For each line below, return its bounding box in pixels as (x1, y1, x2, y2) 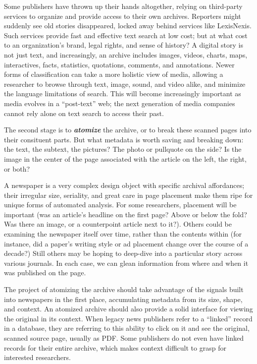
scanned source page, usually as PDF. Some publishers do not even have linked (4, 333, 244, 343)
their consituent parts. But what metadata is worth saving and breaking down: (4, 134, 244, 144)
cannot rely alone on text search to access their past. (4, 108, 164, 118)
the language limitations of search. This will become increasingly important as (4, 88, 241, 99)
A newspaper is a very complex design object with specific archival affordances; (4, 180, 245, 190)
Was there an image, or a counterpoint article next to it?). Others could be (4, 219, 232, 229)
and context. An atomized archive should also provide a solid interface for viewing (4, 303, 253, 314)
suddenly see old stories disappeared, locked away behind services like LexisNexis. (4, 20, 252, 31)
